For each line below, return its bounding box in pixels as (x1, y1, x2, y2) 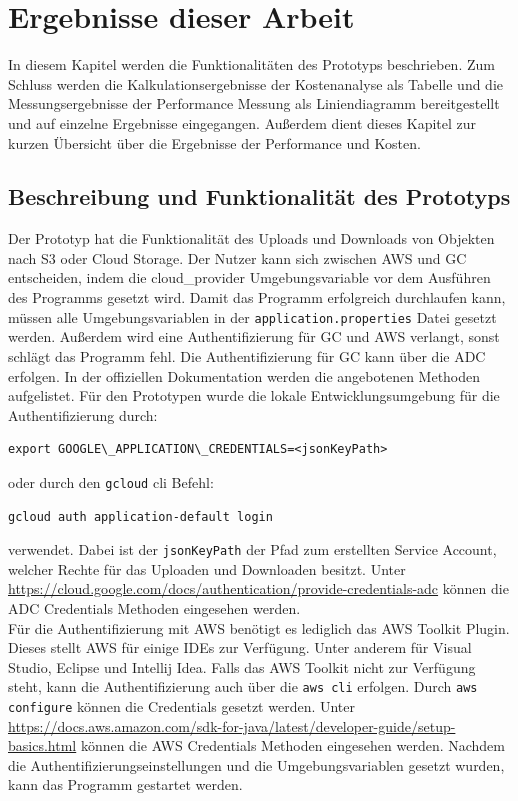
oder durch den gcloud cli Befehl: (8, 471, 214, 492)
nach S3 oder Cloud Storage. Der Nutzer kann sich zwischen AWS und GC (8, 247, 467, 268)
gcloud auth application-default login (8, 509, 273, 524)
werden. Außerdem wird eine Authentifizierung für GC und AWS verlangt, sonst (8, 326, 500, 347)
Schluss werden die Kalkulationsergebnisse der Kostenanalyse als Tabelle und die (8, 73, 504, 94)
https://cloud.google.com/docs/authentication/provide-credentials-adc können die (8, 578, 509, 599)
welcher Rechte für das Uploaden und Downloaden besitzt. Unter (8, 558, 406, 579)
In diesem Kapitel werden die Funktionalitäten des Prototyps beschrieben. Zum (8, 54, 495, 75)
